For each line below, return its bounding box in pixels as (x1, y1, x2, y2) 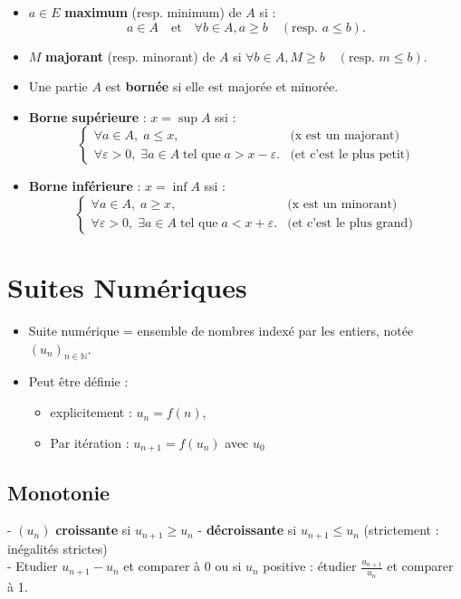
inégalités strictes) (7, 538, 108, 557)
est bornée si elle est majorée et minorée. (105, 77, 339, 96)
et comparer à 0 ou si (123, 556, 242, 575)
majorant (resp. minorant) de (45, 46, 216, 65)
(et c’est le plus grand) (287, 217, 413, 231)
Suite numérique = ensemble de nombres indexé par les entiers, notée (28, 321, 414, 340)
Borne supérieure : (28, 107, 147, 126)
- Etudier (7, 556, 58, 575)
